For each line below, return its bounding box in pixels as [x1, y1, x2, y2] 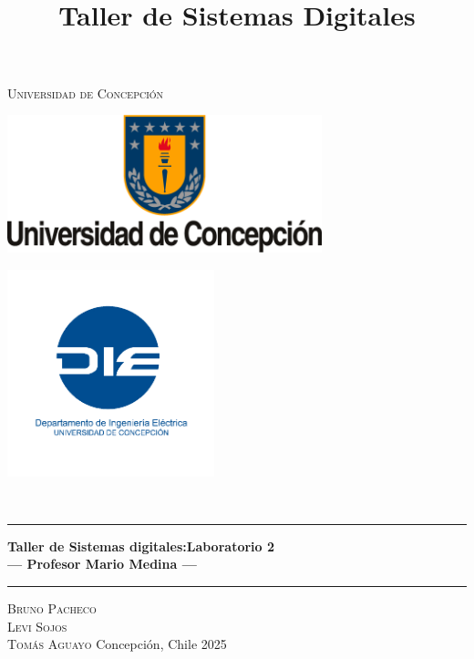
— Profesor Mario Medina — [7, 554, 197, 573]
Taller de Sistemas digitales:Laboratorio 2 [7, 536, 275, 555]
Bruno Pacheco [7, 599, 97, 618]
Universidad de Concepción [7, 83, 164, 102]
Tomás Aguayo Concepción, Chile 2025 [7, 634, 227, 654]
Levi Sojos [7, 616, 67, 635]
